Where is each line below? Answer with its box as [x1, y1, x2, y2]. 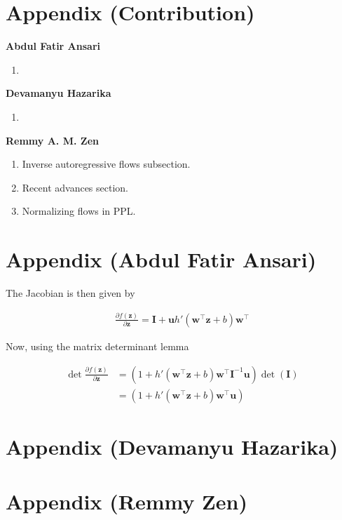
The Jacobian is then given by [6, 286, 135, 300]
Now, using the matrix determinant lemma [6, 339, 189, 353]
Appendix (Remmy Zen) [6, 487, 247, 516]
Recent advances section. [22, 180, 128, 194]
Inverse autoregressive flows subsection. [22, 156, 191, 171]
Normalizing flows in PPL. [22, 204, 136, 218]
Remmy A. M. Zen [6, 133, 99, 147]
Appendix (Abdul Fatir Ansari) [6, 245, 317, 274]
